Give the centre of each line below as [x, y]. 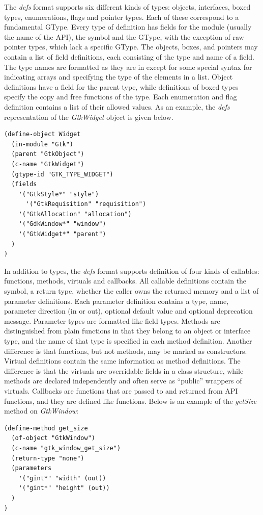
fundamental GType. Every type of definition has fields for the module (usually [128, 27]
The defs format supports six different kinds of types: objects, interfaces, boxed [127, 7]
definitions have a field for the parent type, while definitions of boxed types [121, 86]
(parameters [32, 468]
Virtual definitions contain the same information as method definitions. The [122, 361]
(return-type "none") [48, 458]
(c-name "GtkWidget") [48, 164]
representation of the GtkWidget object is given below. [89, 117]
